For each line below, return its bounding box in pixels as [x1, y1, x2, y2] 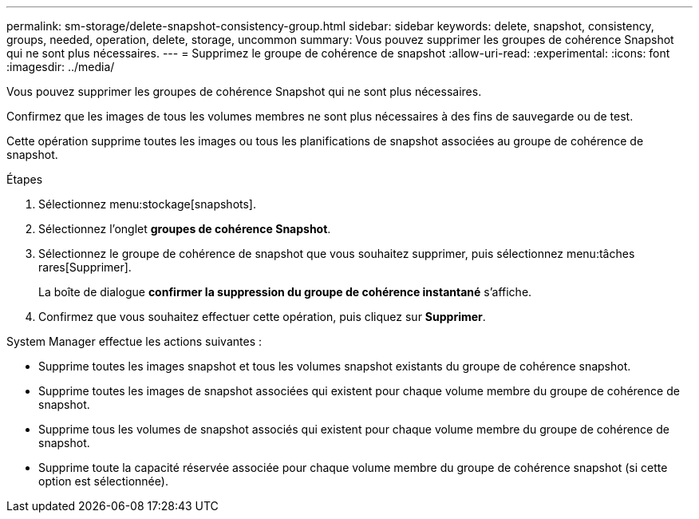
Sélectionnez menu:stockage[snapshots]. [38, 197, 256, 211]
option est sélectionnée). [38, 474, 168, 488]
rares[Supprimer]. [38, 260, 132, 274]
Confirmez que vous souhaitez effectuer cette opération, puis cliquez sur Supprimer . [38, 310, 486, 323]
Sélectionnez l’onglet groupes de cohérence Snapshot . [38, 222, 331, 236]
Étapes [6, 172, 43, 186]
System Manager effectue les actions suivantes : [6, 335, 262, 348]
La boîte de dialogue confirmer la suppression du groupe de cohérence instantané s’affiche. [38, 285, 532, 299]
